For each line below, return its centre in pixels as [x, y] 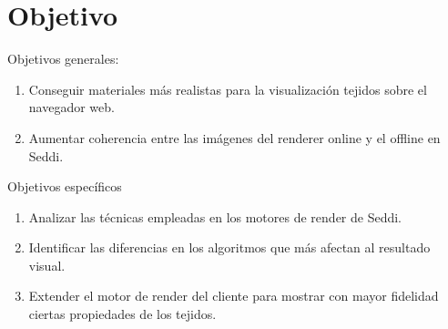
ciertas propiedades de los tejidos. [122, 314]
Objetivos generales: [63, 59]
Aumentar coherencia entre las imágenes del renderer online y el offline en [234, 137]
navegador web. [71, 107]
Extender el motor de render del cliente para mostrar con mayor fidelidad [234, 296]
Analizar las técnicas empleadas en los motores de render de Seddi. [215, 216]
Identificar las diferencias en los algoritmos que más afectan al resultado [229, 247]
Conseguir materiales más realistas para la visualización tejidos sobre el [228, 89]
